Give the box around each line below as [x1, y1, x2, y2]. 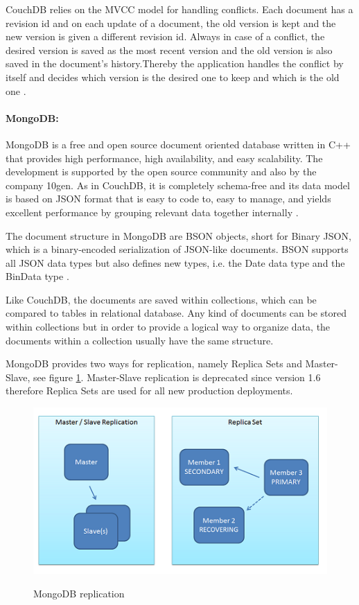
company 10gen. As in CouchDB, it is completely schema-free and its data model [6, 177, 350, 192]
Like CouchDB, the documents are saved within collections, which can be [6, 292, 317, 306]
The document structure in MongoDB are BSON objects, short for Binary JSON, [6, 228, 351, 243]
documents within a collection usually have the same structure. [6, 333, 274, 347]
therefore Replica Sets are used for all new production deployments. [6, 383, 293, 398]
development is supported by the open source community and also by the [6, 164, 317, 179]
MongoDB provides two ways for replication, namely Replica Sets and [6, 356, 302, 371]
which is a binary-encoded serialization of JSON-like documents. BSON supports [6, 242, 349, 256]
